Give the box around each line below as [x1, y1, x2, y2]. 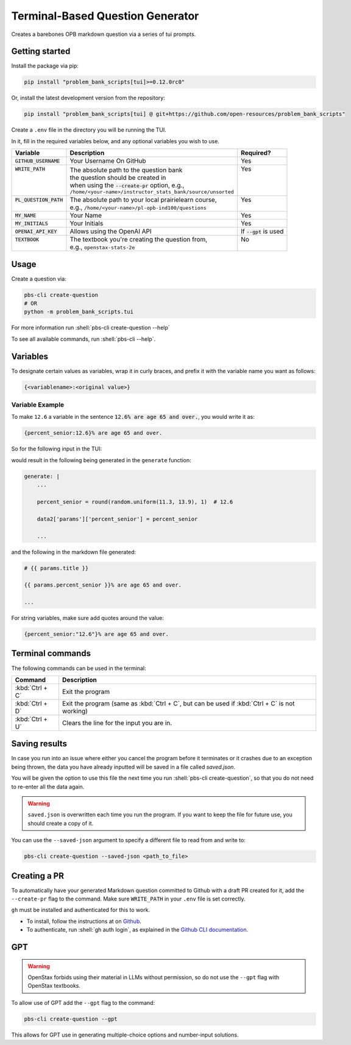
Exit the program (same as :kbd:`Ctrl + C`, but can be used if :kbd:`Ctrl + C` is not [62, 699, 295, 707]
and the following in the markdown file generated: [11, 548, 136, 555]
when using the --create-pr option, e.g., [69, 180, 185, 189]
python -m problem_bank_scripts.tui [24, 309, 134, 315]
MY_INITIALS [15, 220, 48, 227]
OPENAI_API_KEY [15, 228, 57, 235]
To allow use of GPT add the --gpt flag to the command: [11, 999, 155, 1006]
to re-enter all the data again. [11, 783, 85, 790]
